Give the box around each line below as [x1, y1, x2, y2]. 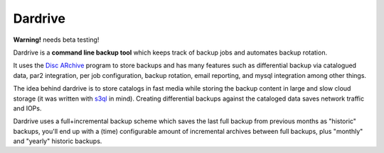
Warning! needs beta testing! [13, 35, 100, 44]
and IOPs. [13, 103, 42, 113]
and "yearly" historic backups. [13, 137, 102, 145]
